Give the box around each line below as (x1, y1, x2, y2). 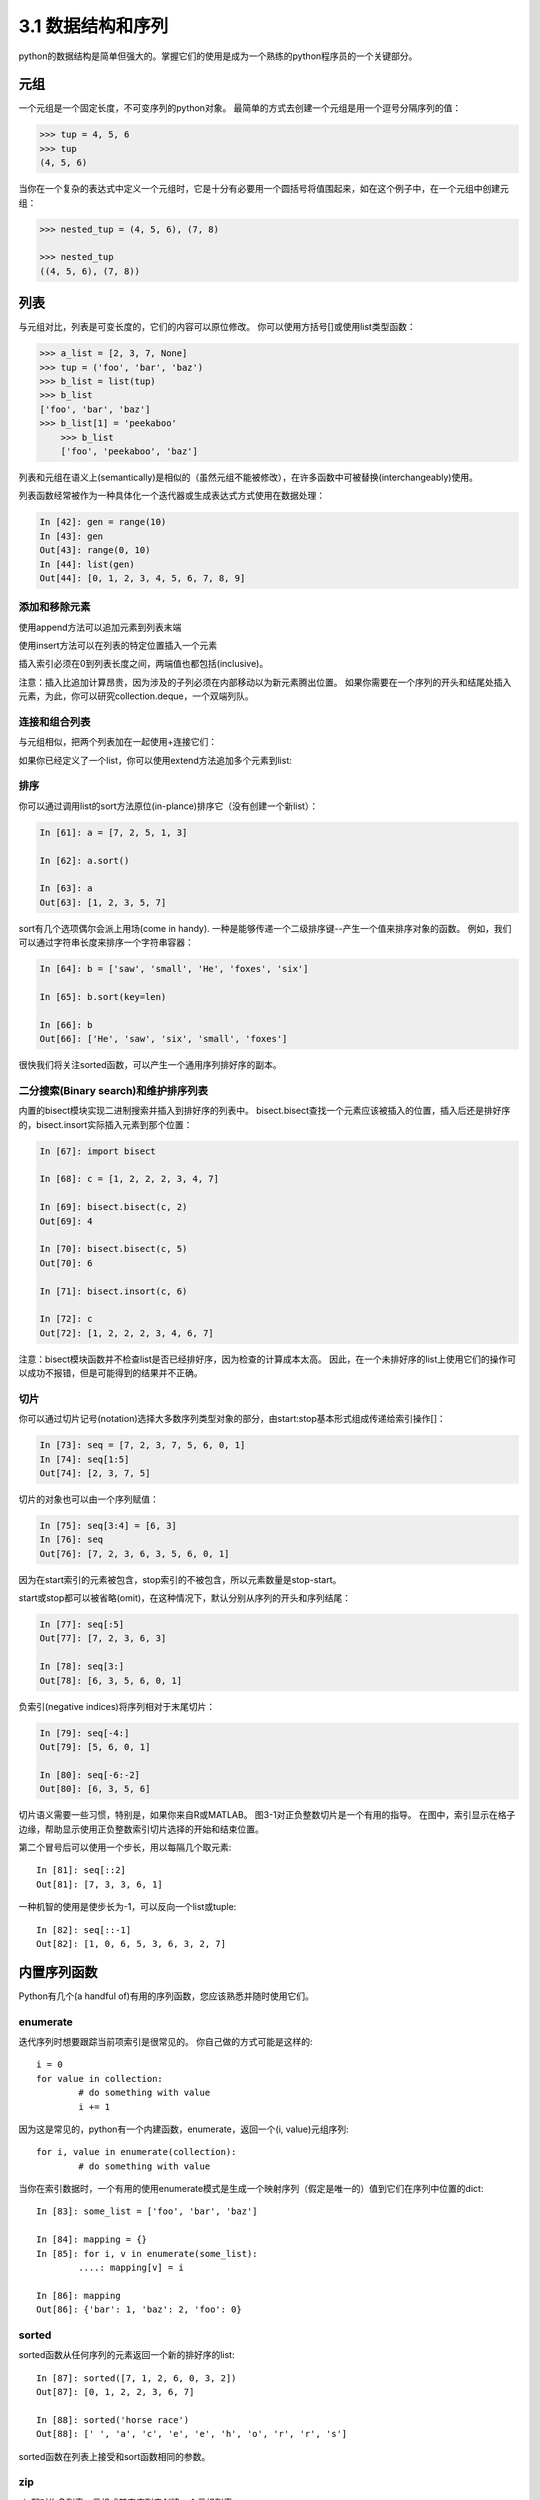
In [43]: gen (39, 530, 104, 542)
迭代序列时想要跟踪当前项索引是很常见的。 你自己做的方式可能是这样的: (18, 2035, 313, 2047)
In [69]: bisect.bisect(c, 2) (39, 1201, 188, 1213)
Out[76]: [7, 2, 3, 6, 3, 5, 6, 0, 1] (39, 1548, 230, 1559)
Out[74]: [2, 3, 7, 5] (39, 1467, 151, 1479)
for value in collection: (36, 2073, 164, 2084)
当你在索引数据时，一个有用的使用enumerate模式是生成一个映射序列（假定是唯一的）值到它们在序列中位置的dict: (18, 2183, 484, 2195)
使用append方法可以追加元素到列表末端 (18, 621, 182, 633)
